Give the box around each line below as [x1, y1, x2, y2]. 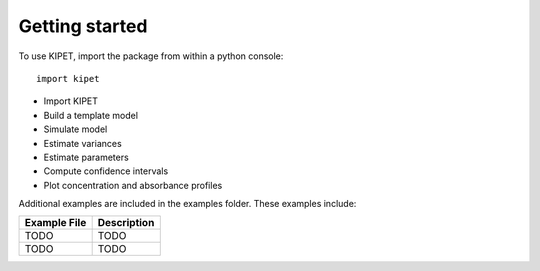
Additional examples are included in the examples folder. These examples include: [18, 198, 357, 210]
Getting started [18, 15, 148, 37]
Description [97, 216, 155, 230]
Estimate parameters [43, 151, 129, 163]
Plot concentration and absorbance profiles [43, 179, 223, 191]
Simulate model [43, 123, 108, 135]
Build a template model [43, 109, 139, 121]
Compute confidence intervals [43, 165, 169, 177]
